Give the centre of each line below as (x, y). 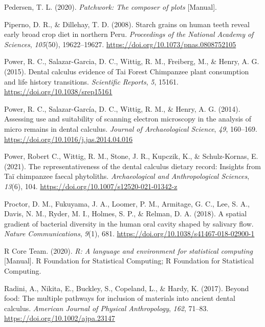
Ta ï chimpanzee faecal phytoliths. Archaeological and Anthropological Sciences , (127, 176)
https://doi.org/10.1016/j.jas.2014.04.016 (69, 139)
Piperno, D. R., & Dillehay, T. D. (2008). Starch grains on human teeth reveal (127, 24)
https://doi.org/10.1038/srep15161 (58, 91)
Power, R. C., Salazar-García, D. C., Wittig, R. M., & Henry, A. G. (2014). (122, 108)
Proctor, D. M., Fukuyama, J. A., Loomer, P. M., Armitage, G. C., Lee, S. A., (127, 203)
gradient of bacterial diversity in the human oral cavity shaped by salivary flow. (129, 223)
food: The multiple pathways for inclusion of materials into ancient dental (120, 298)
